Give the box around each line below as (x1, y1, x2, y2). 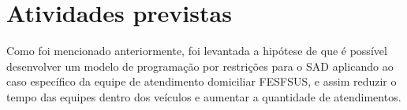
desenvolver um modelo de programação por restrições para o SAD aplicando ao (6, 57, 394, 74)
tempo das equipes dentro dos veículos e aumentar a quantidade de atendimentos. (6, 88, 401, 104)
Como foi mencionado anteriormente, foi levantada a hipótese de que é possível (6, 42, 387, 59)
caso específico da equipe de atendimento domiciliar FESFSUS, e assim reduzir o (6, 73, 397, 90)
